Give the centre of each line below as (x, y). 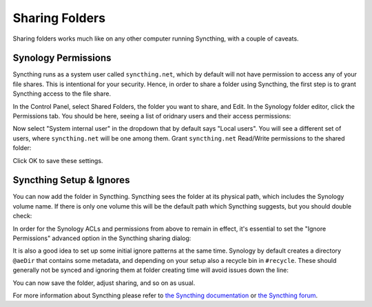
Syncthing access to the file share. (62, 94)
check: (22, 216)
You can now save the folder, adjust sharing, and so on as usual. (104, 283)
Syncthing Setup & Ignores (71, 180)
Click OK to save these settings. (58, 160)
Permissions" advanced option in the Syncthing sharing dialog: (102, 238)
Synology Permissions (62, 58)
